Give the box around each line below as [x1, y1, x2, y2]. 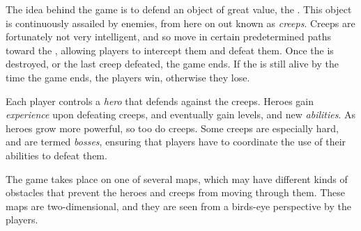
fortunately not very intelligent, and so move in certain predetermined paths [6, 29, 332, 44]
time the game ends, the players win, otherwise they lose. [6, 70, 250, 84]
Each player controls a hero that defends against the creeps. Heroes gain [6, 93, 314, 108]
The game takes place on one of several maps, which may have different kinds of [6, 171, 348, 186]
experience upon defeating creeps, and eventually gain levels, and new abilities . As [6, 107, 356, 122]
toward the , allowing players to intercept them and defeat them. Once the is [6, 42, 334, 57]
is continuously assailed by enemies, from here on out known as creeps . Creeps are [6, 15, 355, 30]
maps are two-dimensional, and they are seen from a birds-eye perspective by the [6, 198, 351, 213]
